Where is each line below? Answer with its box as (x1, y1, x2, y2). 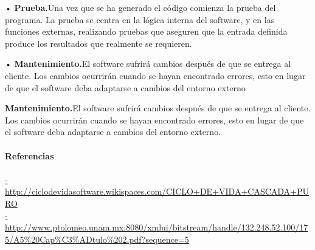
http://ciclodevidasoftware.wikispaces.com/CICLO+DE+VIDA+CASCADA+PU (5, 185, 310, 198)
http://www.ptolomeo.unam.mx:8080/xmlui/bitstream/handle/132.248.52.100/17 (5, 221, 308, 234)
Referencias (5, 149, 54, 162)
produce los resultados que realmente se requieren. (5, 36, 192, 49)
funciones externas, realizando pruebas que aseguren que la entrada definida (5, 25, 288, 38)
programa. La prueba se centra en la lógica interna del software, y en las (5, 13, 275, 26)
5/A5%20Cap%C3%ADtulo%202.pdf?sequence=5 (5, 232, 189, 245)
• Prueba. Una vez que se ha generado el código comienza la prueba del (5, 1, 276, 13)
